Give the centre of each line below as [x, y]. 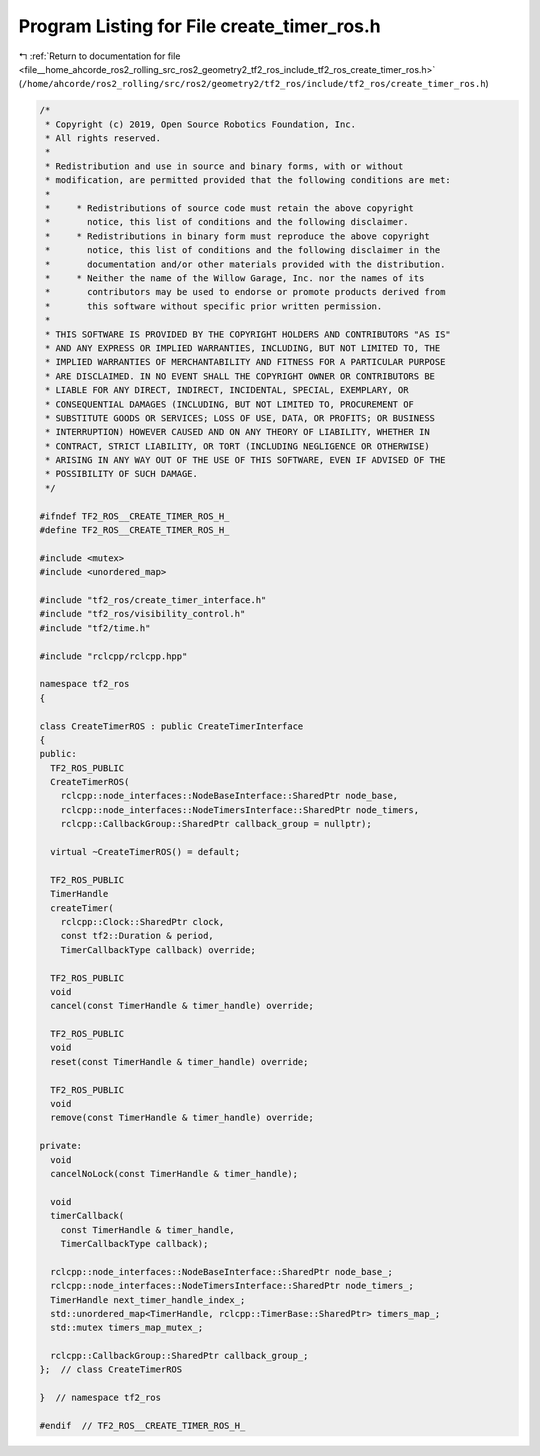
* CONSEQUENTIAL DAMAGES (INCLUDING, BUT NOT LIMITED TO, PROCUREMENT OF [230, 404]
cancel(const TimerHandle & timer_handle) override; [182, 1006]
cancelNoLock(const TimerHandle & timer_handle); [174, 1173]
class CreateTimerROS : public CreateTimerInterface [171, 726]
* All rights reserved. [103, 138]
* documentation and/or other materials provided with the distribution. [245, 264]
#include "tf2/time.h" [95, 628]
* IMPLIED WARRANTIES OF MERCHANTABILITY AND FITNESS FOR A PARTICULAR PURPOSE [245, 362]
